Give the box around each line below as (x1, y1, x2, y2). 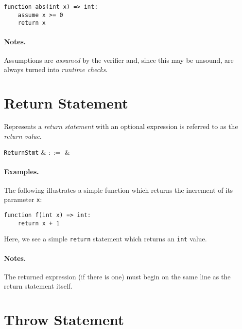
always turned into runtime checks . (4, 64, 108, 74)
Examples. (4, 166, 39, 176)
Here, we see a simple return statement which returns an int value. (4, 234, 207, 244)
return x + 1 (17, 219, 60, 227)
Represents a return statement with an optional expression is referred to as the (4, 121, 238, 131)
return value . (4, 130, 42, 141)
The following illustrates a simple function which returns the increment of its (4, 184, 233, 195)
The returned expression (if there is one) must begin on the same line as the (4, 271, 231, 281)
